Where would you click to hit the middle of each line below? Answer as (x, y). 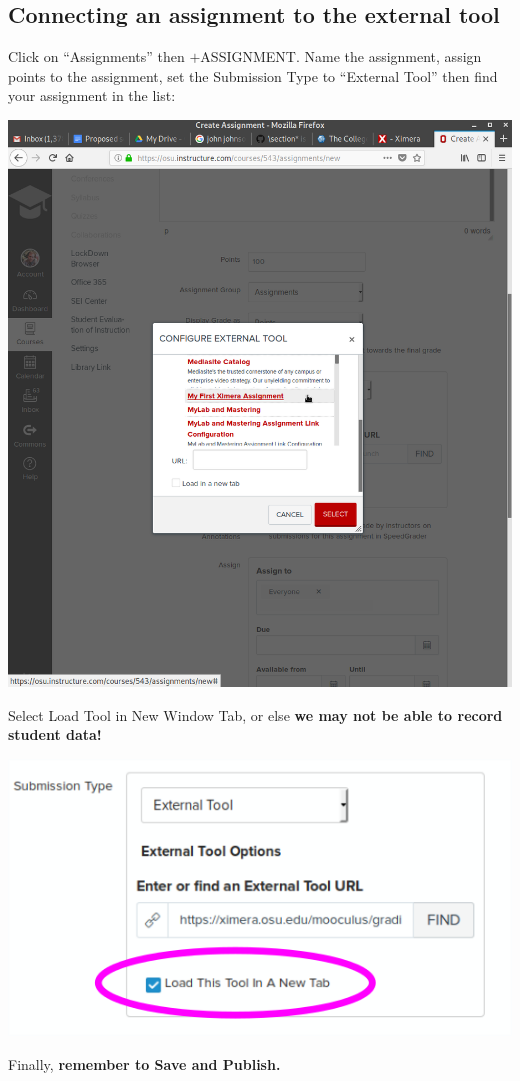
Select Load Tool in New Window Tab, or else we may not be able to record (255, 714)
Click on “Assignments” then (96, 56)
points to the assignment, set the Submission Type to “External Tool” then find (253, 75)
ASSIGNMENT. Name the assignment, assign (341, 56)
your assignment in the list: (92, 95)
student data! (55, 734)
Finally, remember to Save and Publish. (144, 1063)
